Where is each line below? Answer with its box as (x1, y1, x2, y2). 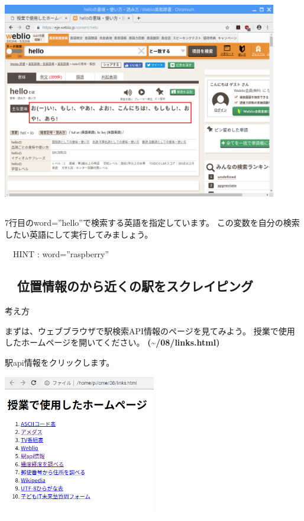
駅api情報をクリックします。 (5, 356, 115, 368)
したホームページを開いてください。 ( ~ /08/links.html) (5, 336, 220, 349)
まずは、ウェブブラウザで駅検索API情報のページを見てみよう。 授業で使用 (5, 324, 295, 337)
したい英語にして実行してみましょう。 (5, 228, 153, 240)
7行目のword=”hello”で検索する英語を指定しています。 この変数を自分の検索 (5, 216, 300, 229)
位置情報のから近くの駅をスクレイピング (17, 277, 253, 295)
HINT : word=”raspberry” (12, 248, 109, 260)
